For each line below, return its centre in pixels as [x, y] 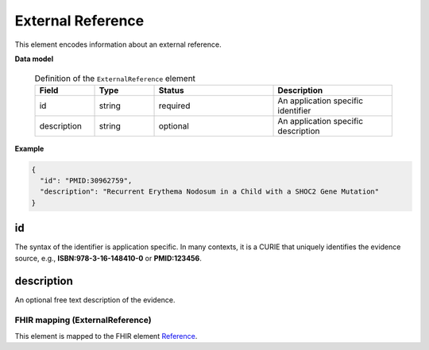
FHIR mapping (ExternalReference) [83, 320]
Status [171, 90]
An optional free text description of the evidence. [95, 300]
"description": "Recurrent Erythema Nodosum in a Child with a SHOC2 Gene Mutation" [210, 192]
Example [29, 148]
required [174, 106]
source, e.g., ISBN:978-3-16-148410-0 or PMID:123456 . [108, 258]
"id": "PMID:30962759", [86, 181]
